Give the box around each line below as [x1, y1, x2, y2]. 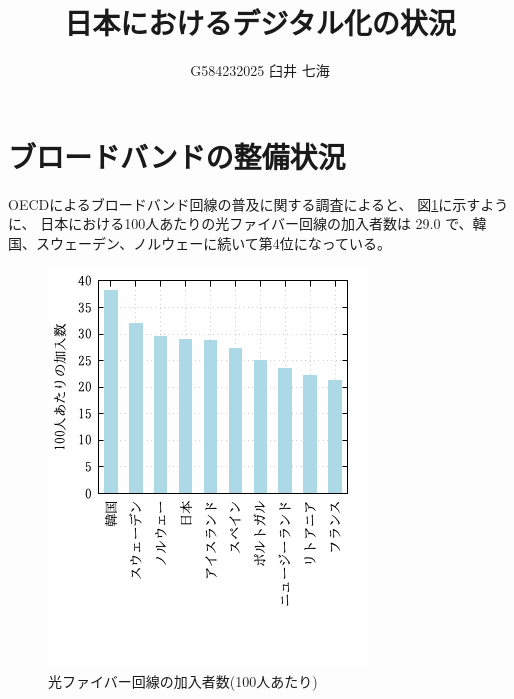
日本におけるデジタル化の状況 [64, 2, 456, 43]
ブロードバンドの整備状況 [8, 135, 346, 176]
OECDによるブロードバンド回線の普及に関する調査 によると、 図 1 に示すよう [8, 193, 509, 214]
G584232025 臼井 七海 [190, 60, 330, 81]
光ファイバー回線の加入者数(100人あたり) [48, 671, 318, 692]
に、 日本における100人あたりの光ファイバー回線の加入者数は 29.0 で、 [8, 213, 473, 234]
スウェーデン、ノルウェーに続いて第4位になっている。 [35, 232, 392, 253]
